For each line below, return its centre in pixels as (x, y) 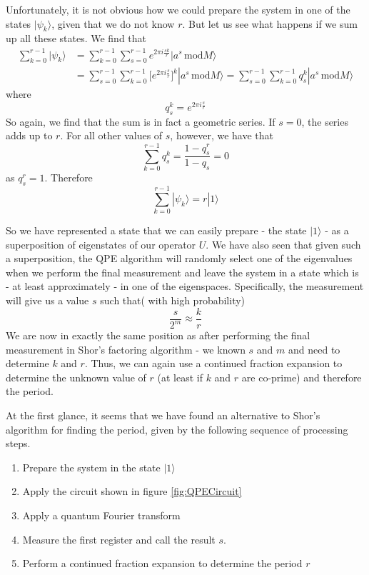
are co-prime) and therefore (302, 377)
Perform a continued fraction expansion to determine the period (162, 563)
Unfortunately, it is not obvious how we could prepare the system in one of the (178, 9)
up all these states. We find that (76, 38)
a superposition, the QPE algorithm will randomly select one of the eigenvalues (179, 258)
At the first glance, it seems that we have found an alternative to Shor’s (163, 415)
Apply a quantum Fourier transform (101, 515)
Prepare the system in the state (91, 467)
